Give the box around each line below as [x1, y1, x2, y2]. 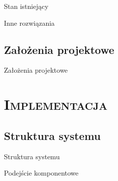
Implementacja [4, 94, 108, 114]
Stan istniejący [4, 1, 49, 11]
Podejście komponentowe [4, 168, 79, 178]
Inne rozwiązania [4, 17, 55, 28]
